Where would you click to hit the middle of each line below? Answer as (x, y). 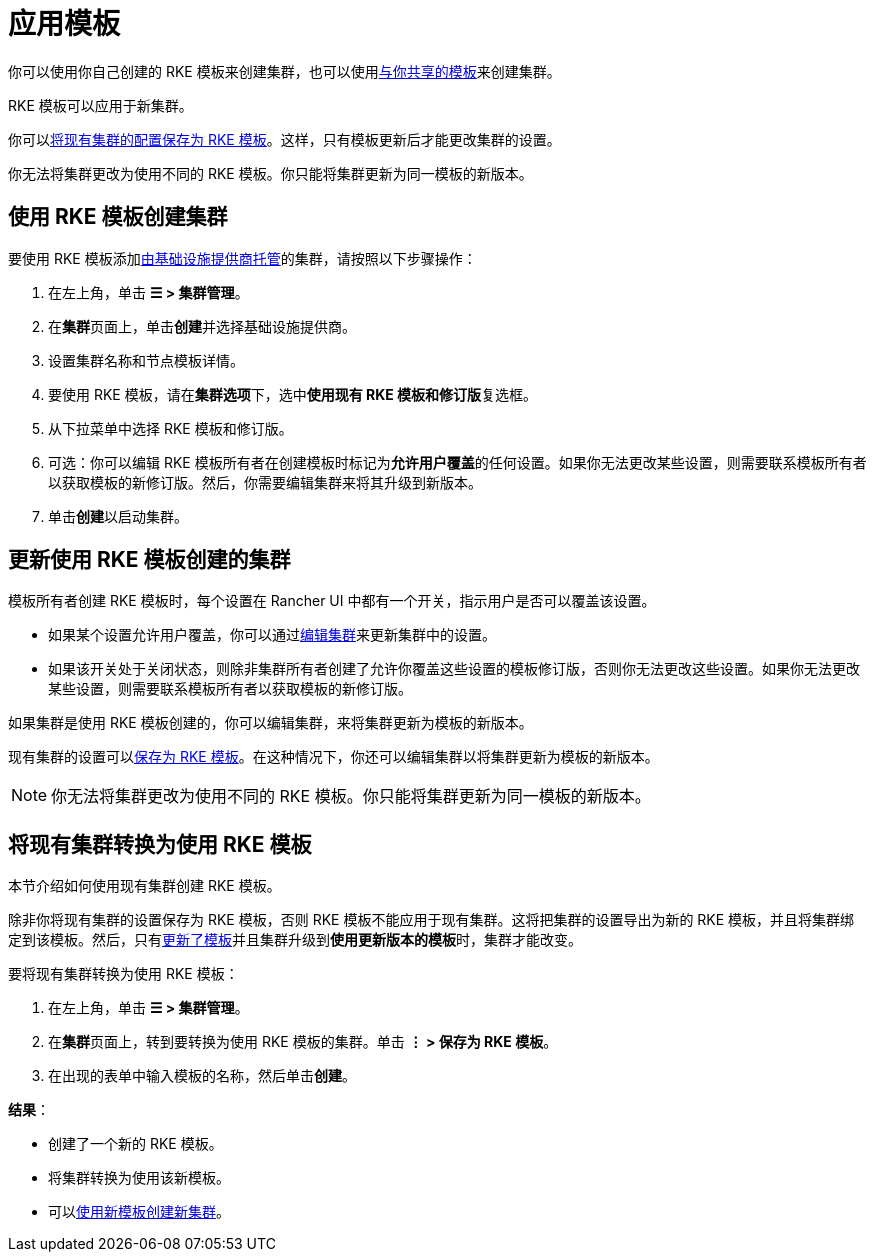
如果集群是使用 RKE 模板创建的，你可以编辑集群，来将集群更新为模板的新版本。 (270, 723)
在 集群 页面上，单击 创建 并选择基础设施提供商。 (202, 326)
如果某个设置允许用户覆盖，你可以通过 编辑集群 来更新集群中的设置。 (272, 635)
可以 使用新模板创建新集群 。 (139, 1212)
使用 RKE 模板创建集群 (118, 217)
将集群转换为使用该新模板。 (139, 1178)
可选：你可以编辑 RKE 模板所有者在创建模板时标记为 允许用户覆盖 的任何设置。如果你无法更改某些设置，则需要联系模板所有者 (457, 462)
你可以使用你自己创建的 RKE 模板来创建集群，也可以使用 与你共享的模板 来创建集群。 (284, 71)
